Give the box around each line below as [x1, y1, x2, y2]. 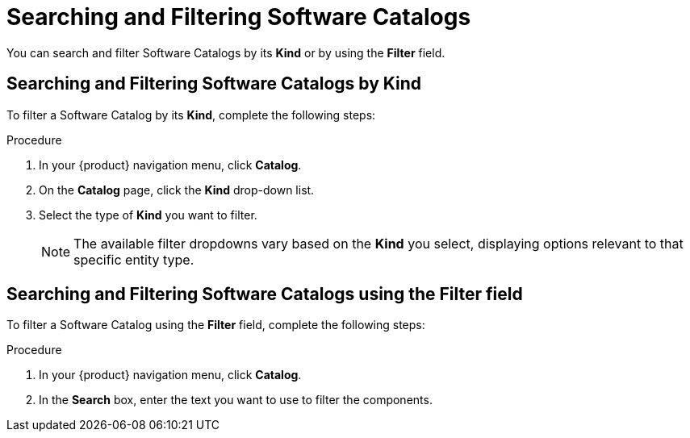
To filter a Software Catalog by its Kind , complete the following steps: [6, 107, 376, 122]
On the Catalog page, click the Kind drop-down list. [39, 182, 315, 197]
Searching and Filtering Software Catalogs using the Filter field [6, 284, 523, 305]
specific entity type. [73, 251, 194, 268]
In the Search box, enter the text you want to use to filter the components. [39, 393, 433, 407]
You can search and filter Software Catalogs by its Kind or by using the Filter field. [6, 45, 445, 60]
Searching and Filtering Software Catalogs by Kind [6, 73, 422, 94]
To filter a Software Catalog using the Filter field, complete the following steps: [6, 318, 425, 332]
